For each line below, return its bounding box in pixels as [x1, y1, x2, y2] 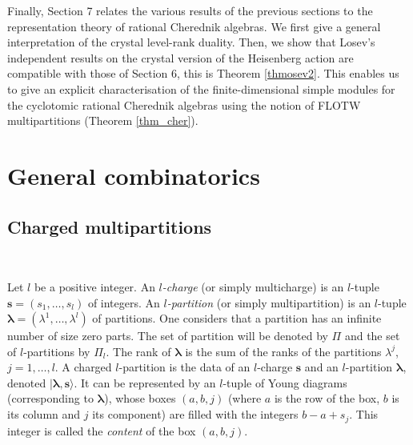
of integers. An [87, 294, 160, 311]
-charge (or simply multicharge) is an [162, 278, 344, 295]
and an [304, 359, 339, 375]
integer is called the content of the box [7, 422, 196, 439]
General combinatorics [7, 158, 260, 191]
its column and [7, 406, 81, 423]
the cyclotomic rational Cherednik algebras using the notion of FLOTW [7, 96, 361, 113]
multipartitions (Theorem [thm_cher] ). [7, 112, 198, 129]
